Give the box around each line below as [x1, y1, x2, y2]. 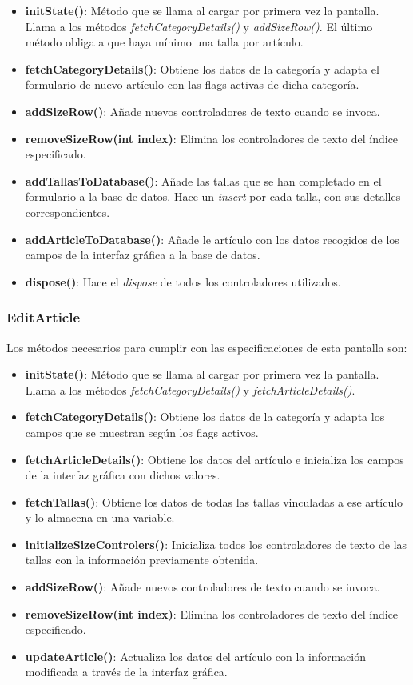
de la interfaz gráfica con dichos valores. [25, 467, 220, 483]
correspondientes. [25, 203, 110, 220]
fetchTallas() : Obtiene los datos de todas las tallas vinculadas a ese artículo [25, 493, 403, 510]
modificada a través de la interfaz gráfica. [25, 663, 228, 680]
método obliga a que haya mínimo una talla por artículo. [25, 34, 304, 50]
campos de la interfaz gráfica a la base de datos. [25, 246, 260, 263]
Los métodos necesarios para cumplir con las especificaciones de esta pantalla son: [6, 338, 407, 355]
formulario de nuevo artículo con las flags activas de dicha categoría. [25, 76, 359, 93]
